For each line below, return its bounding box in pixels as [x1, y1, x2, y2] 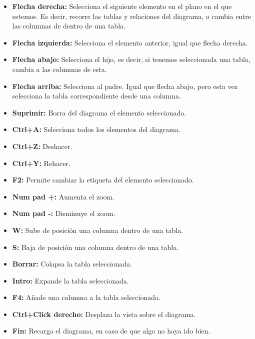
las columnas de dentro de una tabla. [12, 20, 125, 31]
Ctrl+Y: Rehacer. [12, 157, 70, 168]
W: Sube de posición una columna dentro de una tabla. [12, 224, 183, 235]
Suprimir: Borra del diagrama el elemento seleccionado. [12, 107, 186, 117]
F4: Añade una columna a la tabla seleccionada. [12, 292, 160, 302]
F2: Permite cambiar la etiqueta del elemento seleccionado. [12, 174, 194, 185]
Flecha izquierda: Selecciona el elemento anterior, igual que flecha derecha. [12, 37, 248, 47]
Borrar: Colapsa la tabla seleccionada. [12, 258, 132, 269]
